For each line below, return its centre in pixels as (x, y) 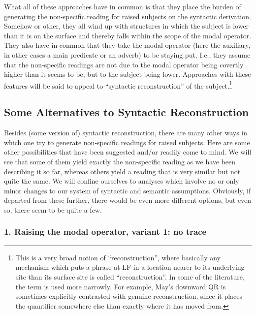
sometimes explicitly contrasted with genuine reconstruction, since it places (129, 296)
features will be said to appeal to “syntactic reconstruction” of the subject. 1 (118, 85)
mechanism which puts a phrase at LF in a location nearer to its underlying (130, 267)
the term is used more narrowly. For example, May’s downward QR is (121, 286)
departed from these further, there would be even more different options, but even (128, 200)
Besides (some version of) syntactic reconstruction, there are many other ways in (126, 133)
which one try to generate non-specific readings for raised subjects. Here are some (127, 142)
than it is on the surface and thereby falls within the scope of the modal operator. (128, 35)
